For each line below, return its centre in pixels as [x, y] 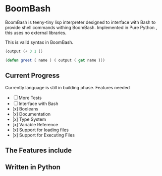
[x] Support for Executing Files [44, 135]
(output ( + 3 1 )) [24, 51]
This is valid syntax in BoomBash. [39, 42]
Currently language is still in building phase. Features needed [68, 87]
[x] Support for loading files [40, 130]
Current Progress [32, 76]
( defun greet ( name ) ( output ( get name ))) [55, 60]
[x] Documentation [31, 114]
